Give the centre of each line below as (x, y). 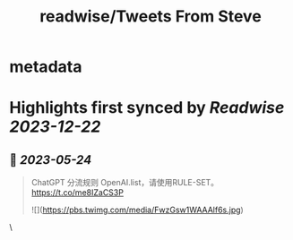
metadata (46, 67)
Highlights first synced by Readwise (147, 108)
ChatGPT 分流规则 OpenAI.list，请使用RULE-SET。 (125, 183)
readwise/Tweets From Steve (151, 17)
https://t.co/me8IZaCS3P (77, 193)
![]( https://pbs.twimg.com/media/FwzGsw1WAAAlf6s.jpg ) (137, 210)
